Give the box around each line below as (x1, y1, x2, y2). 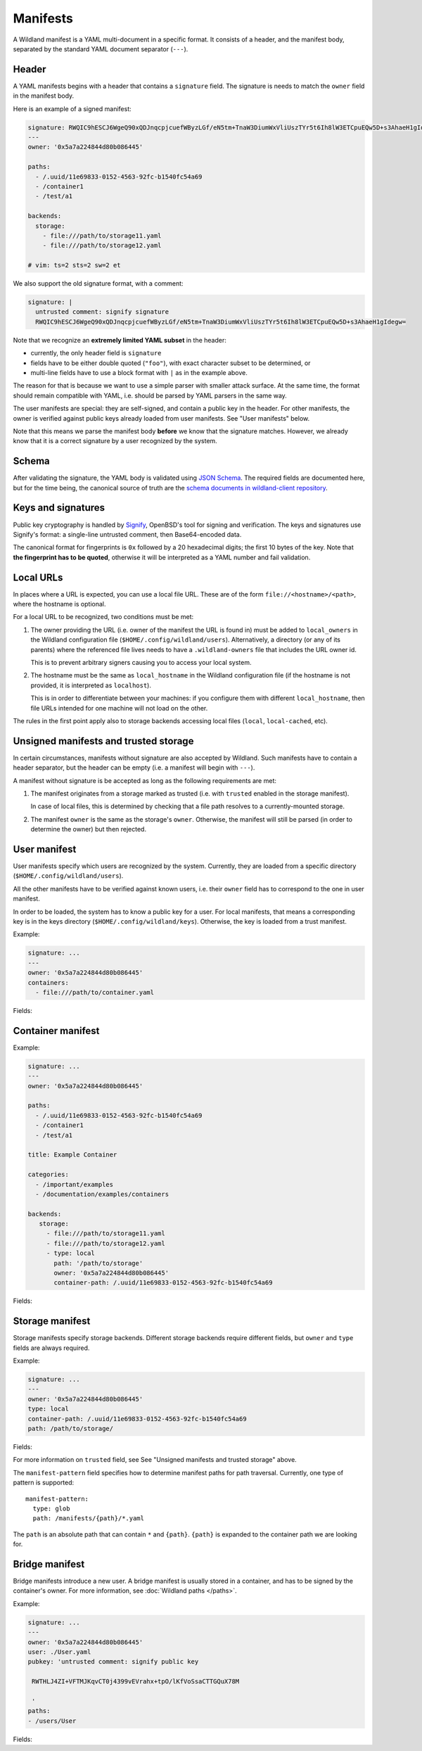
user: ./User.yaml (27, 1648, 91, 1656)
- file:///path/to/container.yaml (35, 988, 155, 996)
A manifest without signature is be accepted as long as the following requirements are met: (13, 776, 277, 784)
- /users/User (27, 1717, 77, 1725)
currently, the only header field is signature (30, 349, 162, 357)
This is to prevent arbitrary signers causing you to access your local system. (30, 658, 252, 666)
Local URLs (13, 571, 63, 583)
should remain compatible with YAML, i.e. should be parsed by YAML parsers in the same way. (13, 391, 288, 400)
